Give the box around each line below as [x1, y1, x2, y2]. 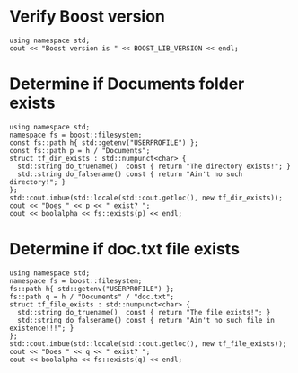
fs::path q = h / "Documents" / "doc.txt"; [9, 292, 175, 301]
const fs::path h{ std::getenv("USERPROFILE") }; [9, 138, 199, 147]
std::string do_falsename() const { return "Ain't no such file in [17, 315, 276, 324]
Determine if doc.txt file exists [9, 239, 241, 260]
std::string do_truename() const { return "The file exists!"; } [17, 307, 271, 316]
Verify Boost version [9, 6, 166, 27]
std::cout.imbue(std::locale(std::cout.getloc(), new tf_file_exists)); [9, 339, 287, 348]
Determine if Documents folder [9, 74, 245, 94]
